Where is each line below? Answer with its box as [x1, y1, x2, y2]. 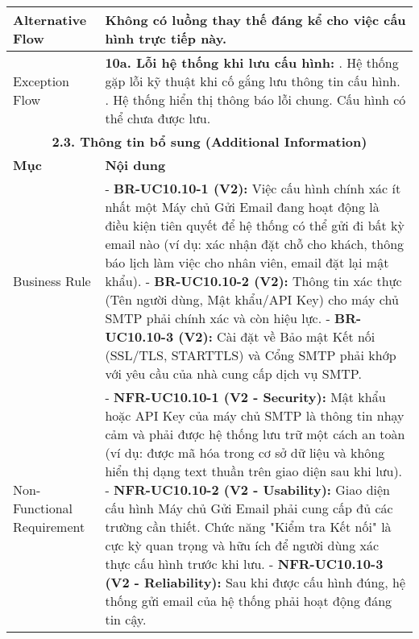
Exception [13, 72, 70, 90]
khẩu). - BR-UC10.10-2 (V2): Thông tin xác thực [105, 272, 402, 290]
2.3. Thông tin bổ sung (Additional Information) [52, 132, 367, 151]
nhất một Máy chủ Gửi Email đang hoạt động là [105, 197, 380, 216]
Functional [13, 499, 73, 517]
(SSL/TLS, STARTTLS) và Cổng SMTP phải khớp [105, 346, 396, 364]
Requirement [13, 517, 85, 536]
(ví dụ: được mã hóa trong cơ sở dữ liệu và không [105, 443, 385, 462]
